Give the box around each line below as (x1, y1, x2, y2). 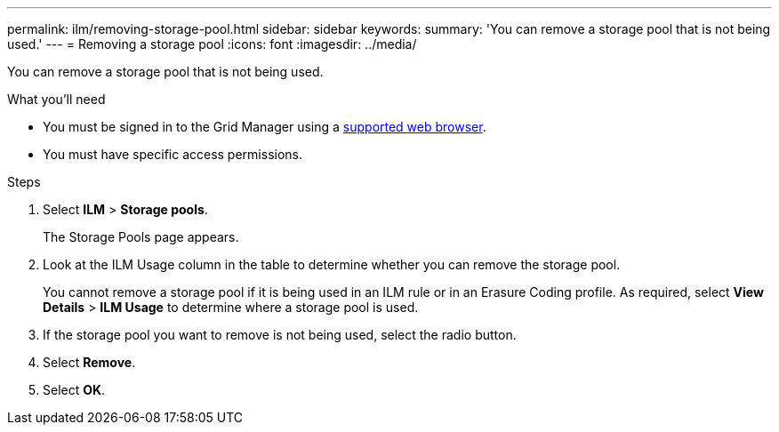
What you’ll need (7, 92, 106, 107)
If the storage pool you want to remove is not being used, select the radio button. (43, 327, 517, 342)
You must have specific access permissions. (43, 147, 303, 162)
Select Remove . (43, 355, 136, 370)
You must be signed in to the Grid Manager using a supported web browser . (43, 119, 486, 134)
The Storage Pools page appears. (43, 229, 239, 244)
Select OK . (43, 382, 106, 397)
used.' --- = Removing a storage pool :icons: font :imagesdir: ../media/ (7, 36, 417, 52)
